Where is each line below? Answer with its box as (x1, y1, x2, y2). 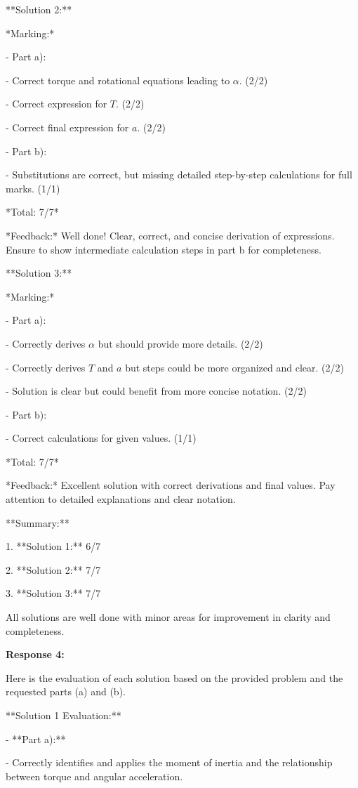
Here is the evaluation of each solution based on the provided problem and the (6, 670, 343, 685)
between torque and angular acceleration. (6, 768, 183, 783)
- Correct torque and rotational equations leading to (6, 72, 230, 87)
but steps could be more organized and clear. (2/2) (125, 360, 344, 374)
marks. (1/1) (6, 180, 60, 195)
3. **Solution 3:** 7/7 (6, 586, 101, 600)
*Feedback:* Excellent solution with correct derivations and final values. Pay (6, 478, 336, 492)
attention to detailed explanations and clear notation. (6, 492, 236, 506)
